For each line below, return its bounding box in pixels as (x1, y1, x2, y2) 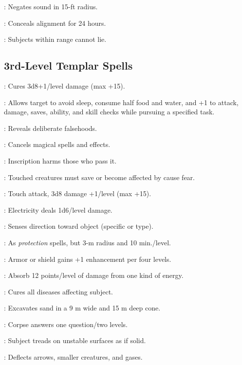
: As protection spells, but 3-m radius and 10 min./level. (4, 237, 171, 247)
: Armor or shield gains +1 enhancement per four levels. (4, 254, 171, 264)
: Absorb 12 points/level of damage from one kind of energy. (4, 270, 184, 280)
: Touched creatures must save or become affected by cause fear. (4, 172, 195, 182)
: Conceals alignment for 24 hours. (4, 18, 106, 28)
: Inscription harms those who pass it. (4, 155, 117, 165)
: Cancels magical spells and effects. (4, 139, 111, 149)
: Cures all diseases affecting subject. (4, 286, 113, 296)
